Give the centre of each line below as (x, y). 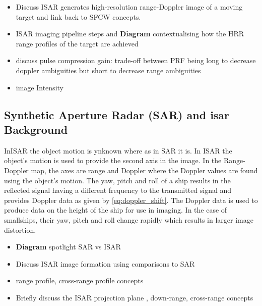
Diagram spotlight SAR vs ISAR (68, 247)
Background (36, 129)
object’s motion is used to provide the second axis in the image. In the (113, 160)
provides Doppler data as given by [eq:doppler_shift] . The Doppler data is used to (131, 200)
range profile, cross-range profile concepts (80, 280)
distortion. (20, 229)
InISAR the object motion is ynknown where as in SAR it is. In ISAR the (118, 150)
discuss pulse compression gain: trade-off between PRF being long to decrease (136, 60)
